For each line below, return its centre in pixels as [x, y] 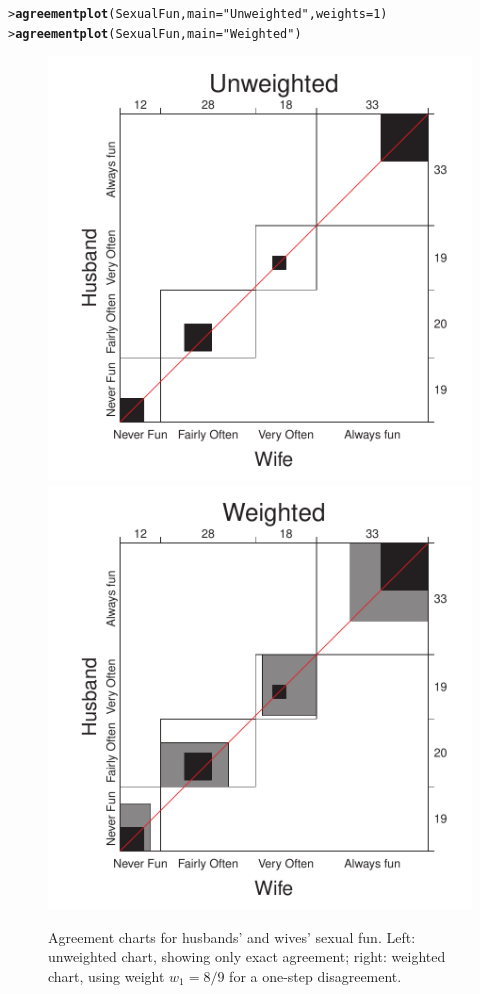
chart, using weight [106, 975]
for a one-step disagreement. [315, 975]
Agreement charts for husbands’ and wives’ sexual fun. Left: [232, 936]
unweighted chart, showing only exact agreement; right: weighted [247, 956]
